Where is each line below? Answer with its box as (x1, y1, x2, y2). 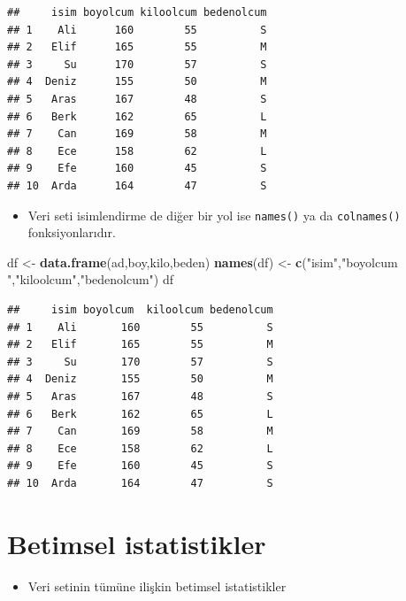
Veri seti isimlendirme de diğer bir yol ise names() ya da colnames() (27, 205, 401, 224)
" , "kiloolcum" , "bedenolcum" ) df (7, 270, 174, 289)
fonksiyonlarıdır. (27, 223, 116, 242)
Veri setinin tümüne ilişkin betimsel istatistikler (27, 576, 287, 595)
